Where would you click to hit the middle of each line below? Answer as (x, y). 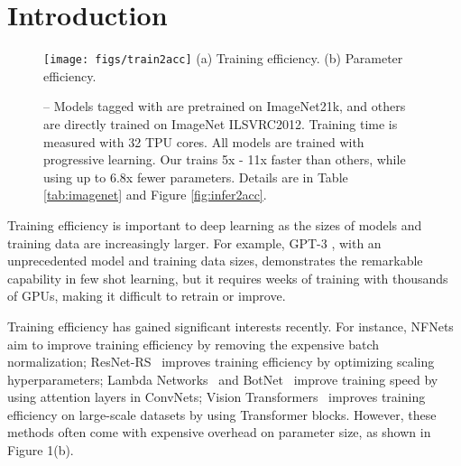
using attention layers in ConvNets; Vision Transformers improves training (217, 397)
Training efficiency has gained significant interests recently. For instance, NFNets (230, 326)
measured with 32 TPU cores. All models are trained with (204, 141)
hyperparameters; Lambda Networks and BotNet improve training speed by (223, 379)
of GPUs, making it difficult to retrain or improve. (147, 296)
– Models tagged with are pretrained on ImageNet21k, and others (225, 106)
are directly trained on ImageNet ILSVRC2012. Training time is (221, 123)
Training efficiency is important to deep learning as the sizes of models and (215, 224)
